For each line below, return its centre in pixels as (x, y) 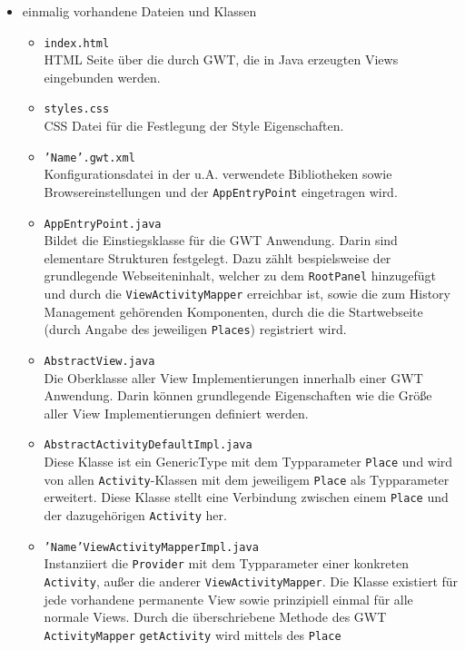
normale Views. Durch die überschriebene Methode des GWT (215, 617)
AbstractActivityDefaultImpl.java (148, 445)
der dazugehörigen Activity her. (135, 515)
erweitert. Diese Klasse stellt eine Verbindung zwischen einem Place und (246, 497)
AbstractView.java (99, 361)
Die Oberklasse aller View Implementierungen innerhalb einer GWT (233, 377)
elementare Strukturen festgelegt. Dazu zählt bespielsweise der (218, 257)
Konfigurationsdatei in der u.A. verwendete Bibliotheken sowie (218, 174)
